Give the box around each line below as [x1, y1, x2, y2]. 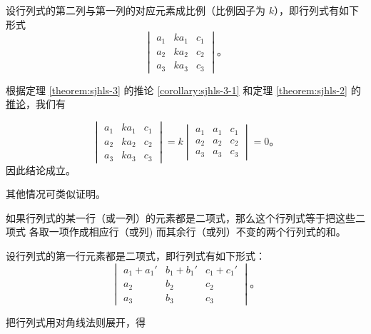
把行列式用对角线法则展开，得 [6, 315, 146, 330]
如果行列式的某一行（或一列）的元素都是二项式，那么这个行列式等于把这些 [6, 210, 355, 225]
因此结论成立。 [6, 162, 76, 177]
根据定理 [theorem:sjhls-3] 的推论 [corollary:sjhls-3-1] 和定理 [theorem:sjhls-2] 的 [6, 82, 361, 97]
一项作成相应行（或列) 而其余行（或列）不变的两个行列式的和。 [49, 224, 346, 239]
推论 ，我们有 [6, 96, 66, 111]
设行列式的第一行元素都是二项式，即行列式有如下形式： [6, 248, 265, 263]
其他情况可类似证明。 [6, 186, 106, 201]
